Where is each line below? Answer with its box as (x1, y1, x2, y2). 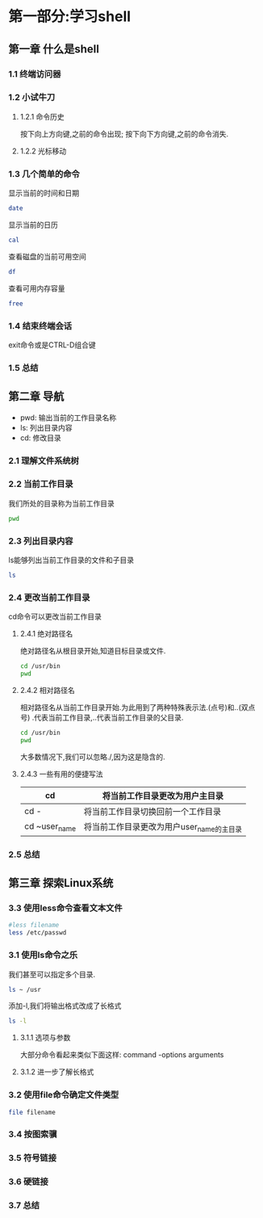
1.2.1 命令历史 (19, 111, 65, 121)
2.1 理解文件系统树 (8, 455, 79, 466)
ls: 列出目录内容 (19, 422, 73, 432)
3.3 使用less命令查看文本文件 (8, 902, 123, 913)
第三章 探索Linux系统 (8, 876, 114, 890)
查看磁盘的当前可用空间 (8, 251, 86, 261)
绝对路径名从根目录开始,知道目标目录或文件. (19, 646, 166, 656)
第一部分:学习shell (8, 7, 131, 26)
